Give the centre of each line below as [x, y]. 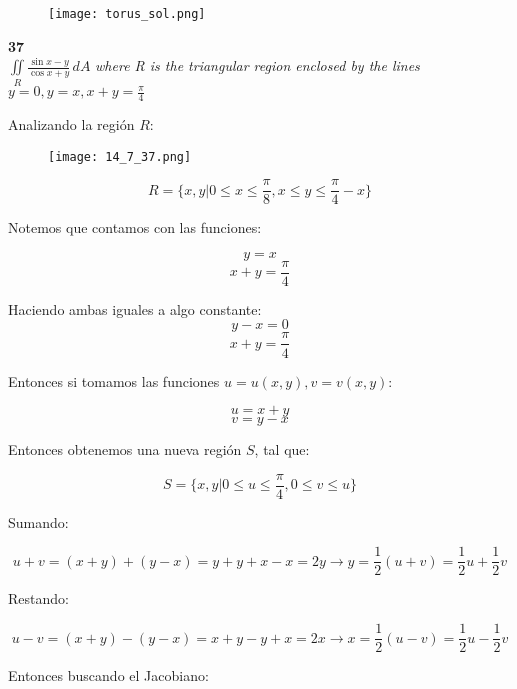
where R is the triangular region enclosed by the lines [257, 65]
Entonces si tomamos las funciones [114, 380]
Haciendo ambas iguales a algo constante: [135, 308]
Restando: [38, 598]
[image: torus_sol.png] [127, 14]
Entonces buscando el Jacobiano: [108, 675]
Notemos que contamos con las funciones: [135, 227]
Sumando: [38, 521]
